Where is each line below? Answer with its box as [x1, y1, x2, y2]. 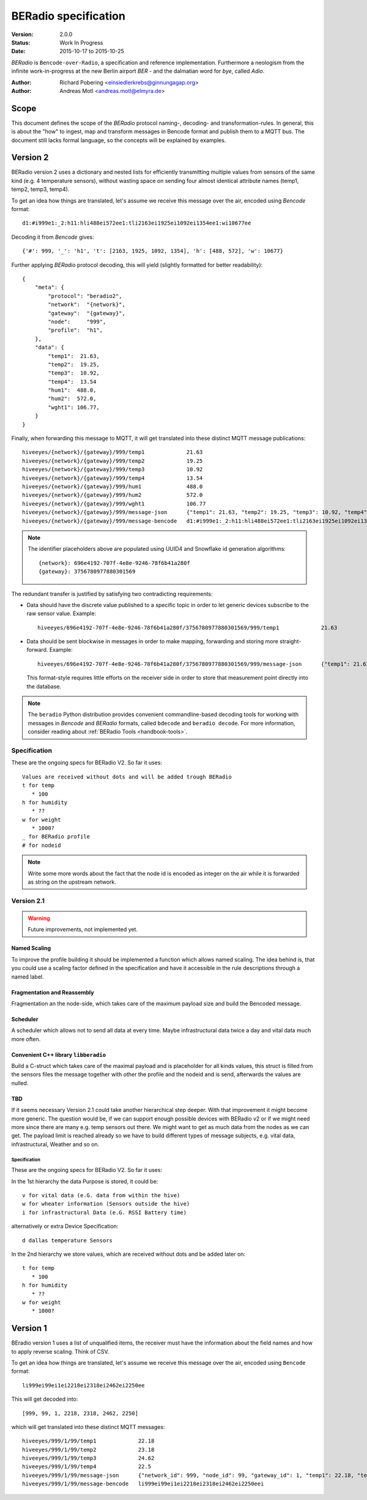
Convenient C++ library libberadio [11, 1051, 106, 1058]
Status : [11, 39, 31, 46]
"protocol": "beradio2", [48, 293, 122, 299]
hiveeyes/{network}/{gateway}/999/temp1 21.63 [22, 449, 203, 456]
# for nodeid [22, 841, 61, 849]
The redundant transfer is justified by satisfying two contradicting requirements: [11, 590, 213, 597]
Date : [11, 48, 26, 55]
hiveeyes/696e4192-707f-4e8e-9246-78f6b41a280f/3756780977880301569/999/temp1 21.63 [37, 624, 338, 631]
